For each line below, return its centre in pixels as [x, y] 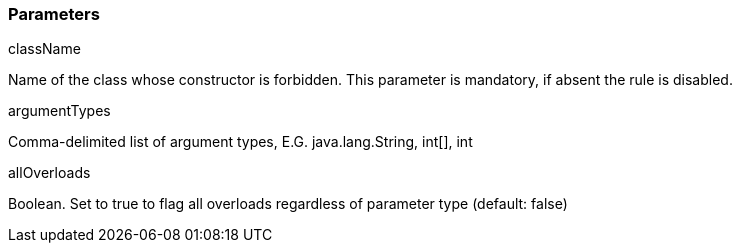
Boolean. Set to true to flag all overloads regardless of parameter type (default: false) [288, 204]
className [44, 49]
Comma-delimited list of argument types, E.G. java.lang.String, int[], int [240, 142]
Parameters [54, 14]
